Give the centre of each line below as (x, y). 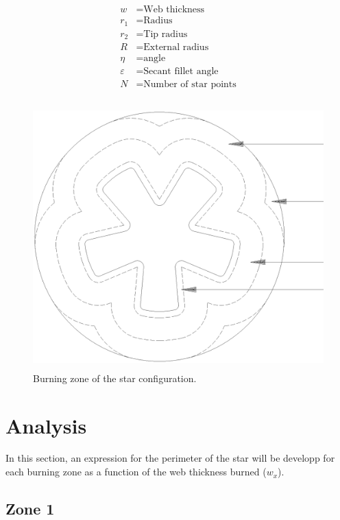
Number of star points (190, 85)
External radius (176, 48)
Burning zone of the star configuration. (115, 378)
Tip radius (166, 34)
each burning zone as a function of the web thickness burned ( (136, 472)
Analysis (46, 425)
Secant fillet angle (181, 72)
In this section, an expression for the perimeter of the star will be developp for (170, 458)
